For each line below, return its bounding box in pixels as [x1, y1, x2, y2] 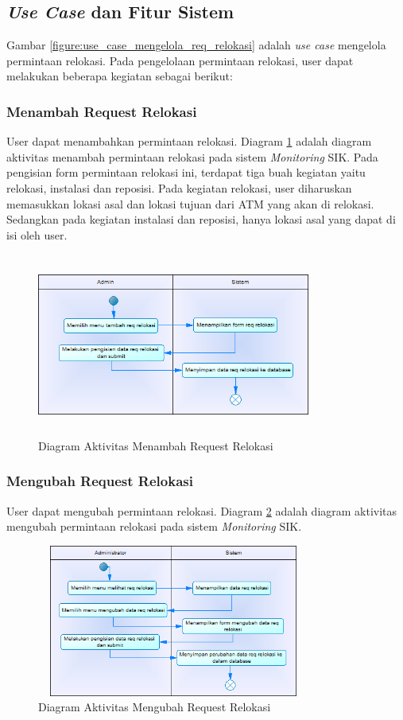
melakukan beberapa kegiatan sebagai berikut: [6, 68, 233, 84]
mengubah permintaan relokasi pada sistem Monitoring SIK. [6, 518, 302, 535]
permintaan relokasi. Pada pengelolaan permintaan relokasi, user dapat [6, 52, 354, 68]
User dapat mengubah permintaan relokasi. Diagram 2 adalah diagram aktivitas [6, 502, 397, 519]
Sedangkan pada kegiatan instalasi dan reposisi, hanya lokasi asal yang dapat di [6, 211, 396, 228]
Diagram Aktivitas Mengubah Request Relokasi [38, 699, 271, 715]
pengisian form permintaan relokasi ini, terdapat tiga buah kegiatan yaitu [6, 164, 366, 181]
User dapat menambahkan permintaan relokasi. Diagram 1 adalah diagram [6, 133, 372, 150]
